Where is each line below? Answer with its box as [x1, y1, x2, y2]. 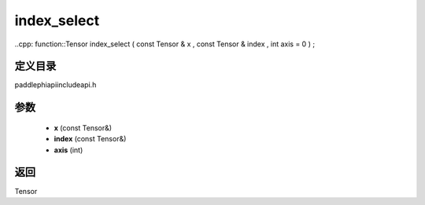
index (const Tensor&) [54, 134, 127, 144]
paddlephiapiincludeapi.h [14, 80, 97, 90]
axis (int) [54, 145, 83, 155]
